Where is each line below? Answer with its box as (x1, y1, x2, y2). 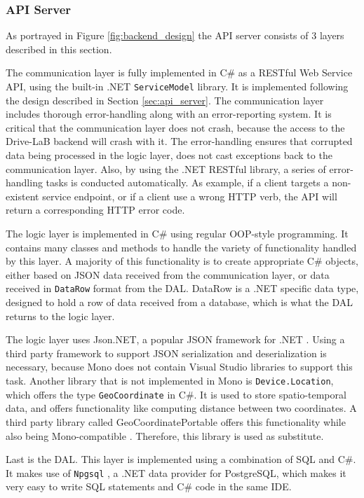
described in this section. (6, 41, 112, 56)
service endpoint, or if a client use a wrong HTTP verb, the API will (42, 188, 337, 203)
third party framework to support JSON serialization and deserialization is (6, 345, 327, 360)
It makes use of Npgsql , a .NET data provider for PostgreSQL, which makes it (6, 465, 346, 480)
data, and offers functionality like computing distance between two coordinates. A (6, 401, 357, 415)
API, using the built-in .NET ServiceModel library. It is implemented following (6, 79, 349, 93)
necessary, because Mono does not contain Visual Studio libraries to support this (6, 359, 353, 374)
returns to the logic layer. (6, 308, 115, 323)
